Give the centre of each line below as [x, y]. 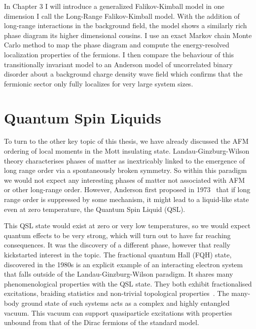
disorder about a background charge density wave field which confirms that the [123, 74]
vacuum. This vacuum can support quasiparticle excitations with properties [118, 312]
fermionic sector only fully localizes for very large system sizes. [99, 83]
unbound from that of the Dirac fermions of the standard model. [102, 322]
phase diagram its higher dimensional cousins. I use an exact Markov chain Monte [128, 35]
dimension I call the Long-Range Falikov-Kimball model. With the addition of [122, 16]
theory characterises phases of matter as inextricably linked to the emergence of [125, 160]
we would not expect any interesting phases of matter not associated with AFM [125, 180]
